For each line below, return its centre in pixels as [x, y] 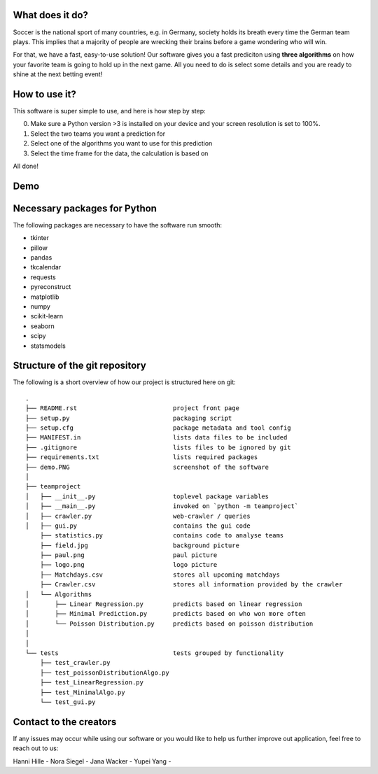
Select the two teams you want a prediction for [98, 134]
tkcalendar [46, 267]
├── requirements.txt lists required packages [142, 457]
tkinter [40, 238]
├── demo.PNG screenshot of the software [147, 467]
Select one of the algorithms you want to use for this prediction [121, 143]
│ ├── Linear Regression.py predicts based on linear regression [164, 604]
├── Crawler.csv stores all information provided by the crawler [191, 585]
